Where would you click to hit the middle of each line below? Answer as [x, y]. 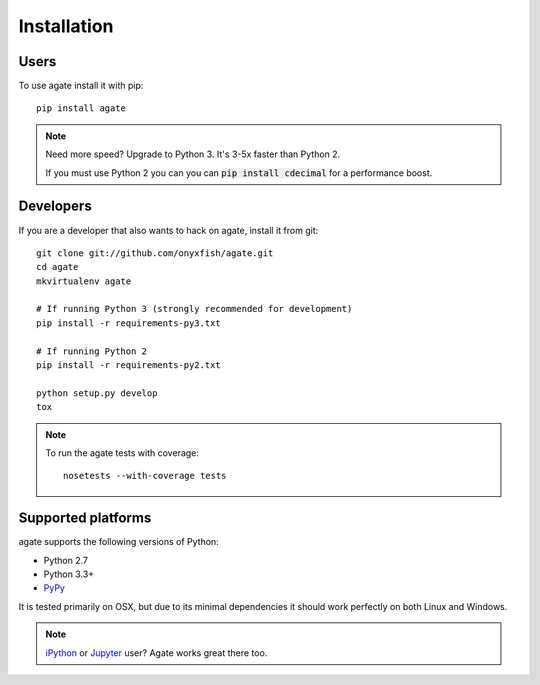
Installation [66, 26]
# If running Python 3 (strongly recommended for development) [194, 309]
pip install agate [81, 108]
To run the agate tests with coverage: [122, 453]
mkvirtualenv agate [84, 281]
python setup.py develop [97, 393]
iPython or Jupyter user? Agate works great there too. [156, 652]
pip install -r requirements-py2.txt [129, 365]
